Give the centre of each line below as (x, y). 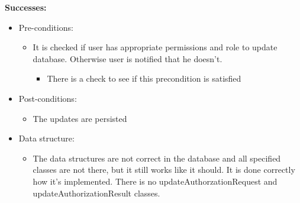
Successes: (26, 7)
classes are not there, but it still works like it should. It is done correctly (164, 170)
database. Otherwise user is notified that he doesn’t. (128, 58)
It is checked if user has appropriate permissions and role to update (155, 47)
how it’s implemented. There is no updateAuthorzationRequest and (155, 181)
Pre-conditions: (46, 27)
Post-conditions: (48, 98)
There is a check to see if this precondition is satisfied (144, 78)
